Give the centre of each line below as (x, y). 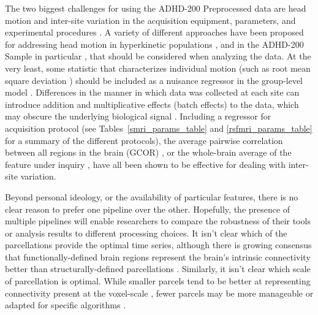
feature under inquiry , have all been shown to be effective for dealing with (145, 164)
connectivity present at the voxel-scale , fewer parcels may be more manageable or (159, 293)
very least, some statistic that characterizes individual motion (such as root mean (158, 68)
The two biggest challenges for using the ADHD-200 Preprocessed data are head (156, 8)
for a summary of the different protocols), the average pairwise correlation (144, 140)
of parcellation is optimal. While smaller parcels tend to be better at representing (158, 281)
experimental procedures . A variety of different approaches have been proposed (154, 32)
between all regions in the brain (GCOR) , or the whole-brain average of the (148, 152)
